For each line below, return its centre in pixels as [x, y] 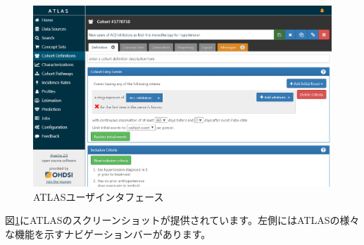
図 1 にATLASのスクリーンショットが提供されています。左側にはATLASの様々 [182, 220]
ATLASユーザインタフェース [99, 196]
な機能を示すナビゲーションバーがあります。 [108, 233]
